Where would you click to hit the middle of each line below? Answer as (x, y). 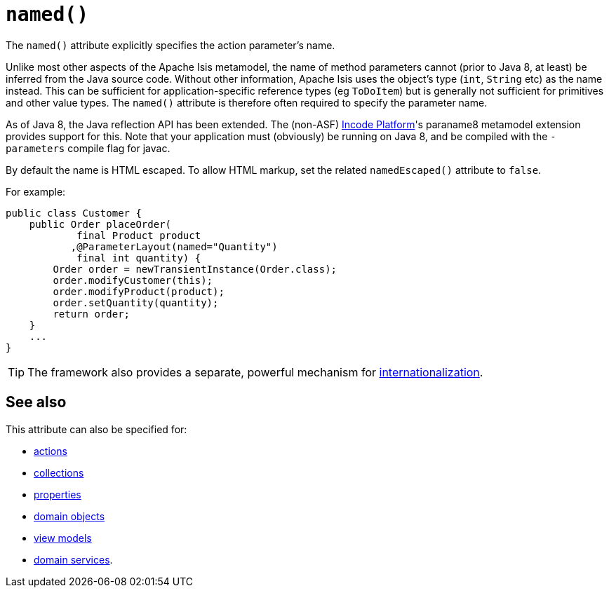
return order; (92, 314)
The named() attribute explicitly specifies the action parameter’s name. (170, 45)
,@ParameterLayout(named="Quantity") (174, 246)
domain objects (69, 516)
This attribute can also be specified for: (96, 429)
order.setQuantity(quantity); (136, 302)
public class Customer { (74, 213)
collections (59, 472)
